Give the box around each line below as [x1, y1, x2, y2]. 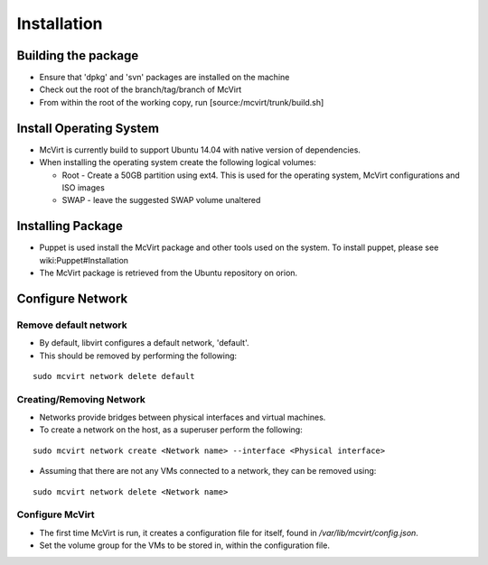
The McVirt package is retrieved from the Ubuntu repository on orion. [39, 267, 298, 278]
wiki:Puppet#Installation [39, 255, 129, 265]
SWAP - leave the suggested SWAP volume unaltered [61, 195, 261, 206]
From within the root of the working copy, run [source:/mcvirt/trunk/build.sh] [39, 97, 324, 107]
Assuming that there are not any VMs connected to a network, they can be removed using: [39, 466, 377, 477]
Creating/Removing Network [16, 393, 146, 405]
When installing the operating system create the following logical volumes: [39, 157, 316, 168]
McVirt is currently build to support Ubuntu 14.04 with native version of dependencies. [39, 144, 361, 155]
